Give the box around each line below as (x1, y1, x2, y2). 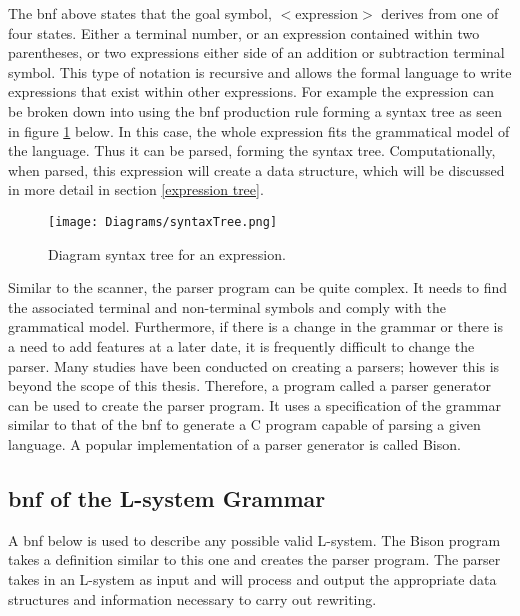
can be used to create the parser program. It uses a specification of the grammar (8, 394, 501, 415)
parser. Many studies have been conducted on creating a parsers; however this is (8, 355, 500, 376)
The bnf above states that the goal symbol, (8, 3, 272, 23)
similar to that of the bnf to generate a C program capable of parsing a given (8, 414, 481, 435)
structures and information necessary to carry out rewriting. (8, 588, 377, 609)
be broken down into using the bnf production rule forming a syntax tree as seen (8, 100, 503, 121)
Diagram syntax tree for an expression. (48, 243, 286, 264)
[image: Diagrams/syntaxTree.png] (48, 214, 278, 229)
